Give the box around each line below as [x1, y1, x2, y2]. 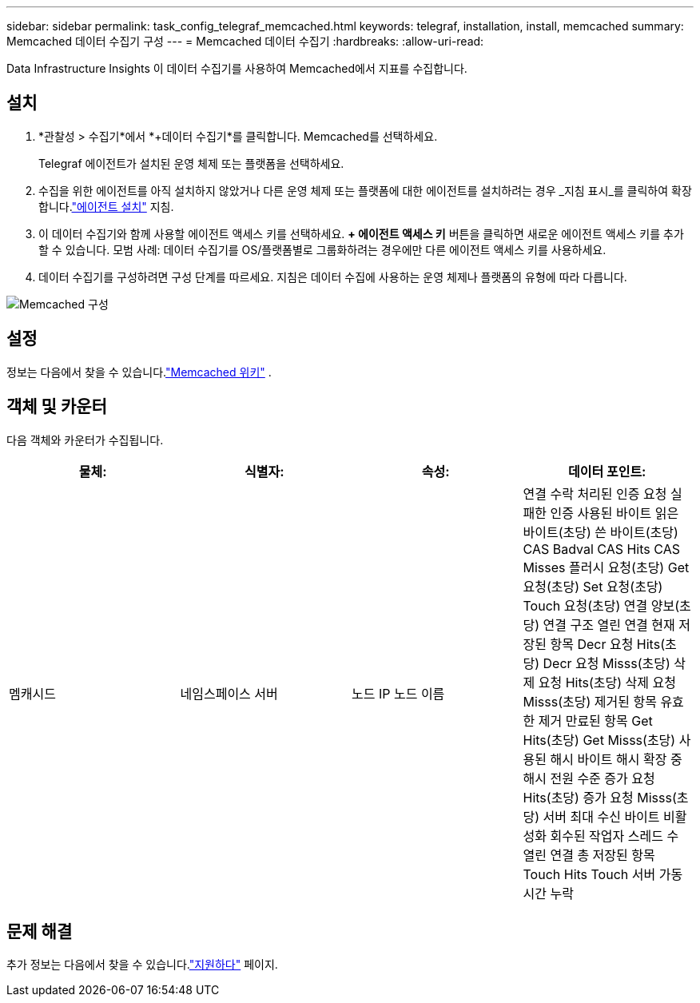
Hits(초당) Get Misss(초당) [523, 731, 676, 748]
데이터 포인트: [568, 463, 646, 480]
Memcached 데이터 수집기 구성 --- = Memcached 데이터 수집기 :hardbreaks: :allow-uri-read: [6, 34, 484, 48]
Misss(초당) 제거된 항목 [523, 693, 657, 710]
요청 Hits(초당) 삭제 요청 [538, 674, 676, 691]
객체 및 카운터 [6, 396, 107, 417]
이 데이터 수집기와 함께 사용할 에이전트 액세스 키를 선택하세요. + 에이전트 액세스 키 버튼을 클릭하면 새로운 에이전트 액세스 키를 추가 [38, 226, 684, 241]
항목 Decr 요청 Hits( [550, 635, 665, 652]
